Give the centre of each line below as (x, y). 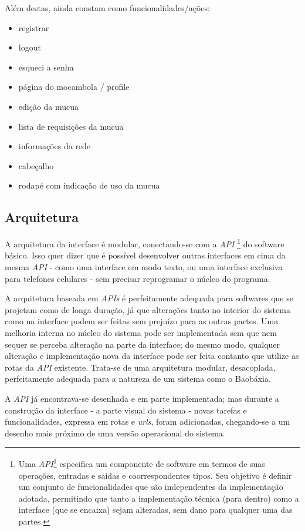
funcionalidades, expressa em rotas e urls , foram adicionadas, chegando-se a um (148, 421)
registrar (34, 27)
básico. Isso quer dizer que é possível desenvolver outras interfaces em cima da (145, 255)
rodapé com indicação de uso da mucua (89, 185)
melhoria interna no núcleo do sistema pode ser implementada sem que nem (141, 332)
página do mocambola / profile (74, 87)
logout (30, 47)
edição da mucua (49, 106)
